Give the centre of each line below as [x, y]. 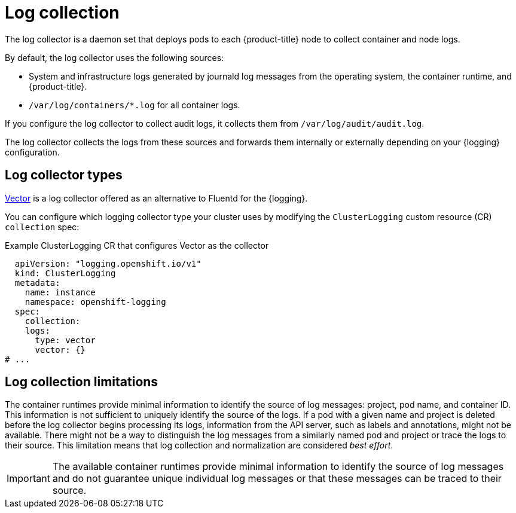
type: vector [65, 340]
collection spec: [42, 227]
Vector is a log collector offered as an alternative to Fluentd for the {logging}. [156, 198]
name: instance [60, 292]
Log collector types [64, 175]
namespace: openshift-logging [95, 302]
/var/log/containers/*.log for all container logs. [135, 105]
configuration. [32, 152]
